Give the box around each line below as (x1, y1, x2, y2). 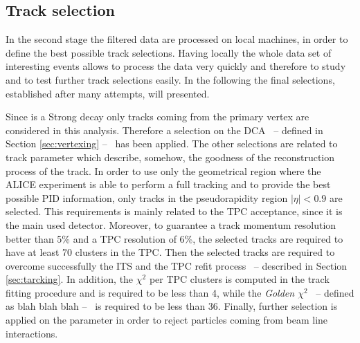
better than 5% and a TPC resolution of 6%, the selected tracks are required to (6, 231, 343, 245)
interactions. (6, 326, 58, 340)
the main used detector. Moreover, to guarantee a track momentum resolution (6, 217, 336, 232)
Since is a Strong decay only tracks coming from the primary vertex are (6, 109, 309, 124)
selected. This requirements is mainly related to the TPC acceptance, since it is (6, 204, 343, 219)
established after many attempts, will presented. (6, 86, 210, 100)
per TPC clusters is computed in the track (149, 272, 330, 286)
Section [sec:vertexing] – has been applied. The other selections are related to (6, 136, 338, 151)
